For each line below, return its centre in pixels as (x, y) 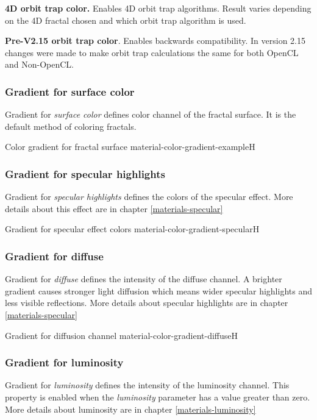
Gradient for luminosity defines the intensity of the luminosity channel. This (147, 385)
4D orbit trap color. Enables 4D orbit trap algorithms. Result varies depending (158, 8)
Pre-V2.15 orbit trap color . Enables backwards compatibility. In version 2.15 (155, 41)
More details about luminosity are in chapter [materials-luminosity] (130, 409)
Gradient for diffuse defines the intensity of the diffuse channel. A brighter (144, 279)
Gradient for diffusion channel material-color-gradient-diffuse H (121, 335)
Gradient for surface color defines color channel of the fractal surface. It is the (151, 114)
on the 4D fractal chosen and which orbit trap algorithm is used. (126, 20)
